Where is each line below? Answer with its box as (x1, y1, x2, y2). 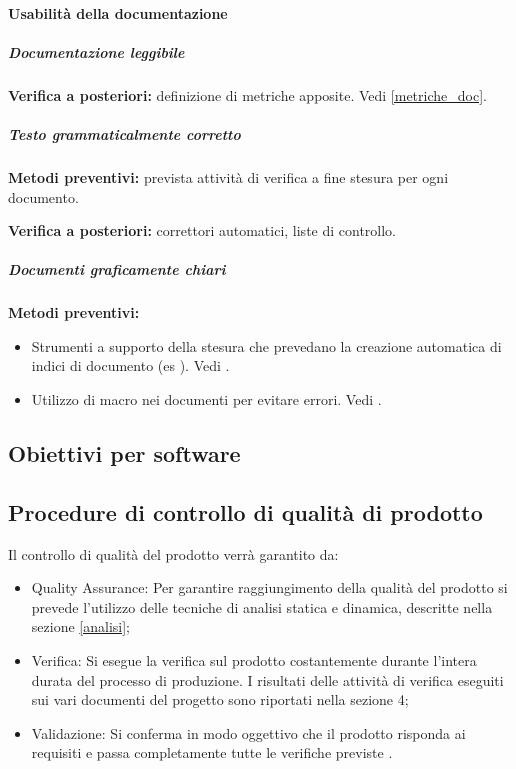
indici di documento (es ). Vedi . (31, 355, 230, 376)
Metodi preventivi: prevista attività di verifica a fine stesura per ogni (8, 166, 449, 187)
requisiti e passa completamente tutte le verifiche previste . (31, 742, 393, 763)
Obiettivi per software (8, 438, 241, 469)
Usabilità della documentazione (8, 2, 228, 23)
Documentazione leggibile (8, 41, 185, 62)
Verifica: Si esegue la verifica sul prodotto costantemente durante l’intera (31, 649, 477, 670)
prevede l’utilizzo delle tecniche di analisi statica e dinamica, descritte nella (31, 596, 493, 617)
